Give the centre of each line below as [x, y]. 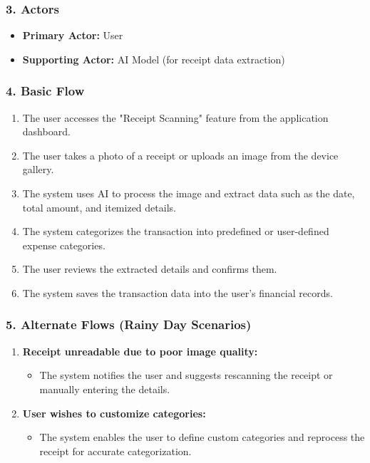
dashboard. [46, 131]
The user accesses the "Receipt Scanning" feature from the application [175, 117]
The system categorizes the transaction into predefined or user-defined [176, 231]
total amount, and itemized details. [99, 207]
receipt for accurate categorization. [115, 451]
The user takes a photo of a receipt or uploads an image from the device [180, 155]
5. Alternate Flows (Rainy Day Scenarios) [129, 324]
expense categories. [64, 245]
